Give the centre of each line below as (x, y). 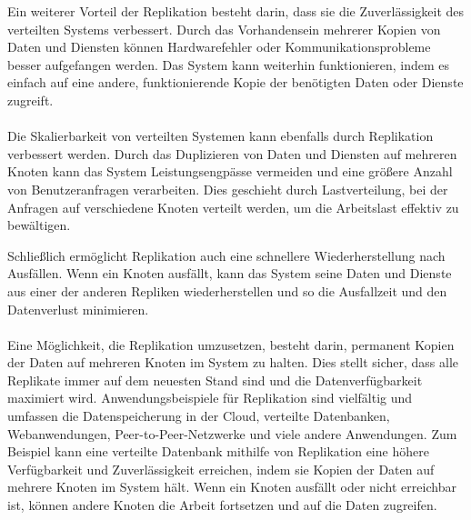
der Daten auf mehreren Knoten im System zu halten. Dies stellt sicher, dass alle (233, 362)
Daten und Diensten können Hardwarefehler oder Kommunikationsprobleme (219, 47)
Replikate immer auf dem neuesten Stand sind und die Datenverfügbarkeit (215, 380)
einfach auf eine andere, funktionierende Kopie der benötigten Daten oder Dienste (235, 82)
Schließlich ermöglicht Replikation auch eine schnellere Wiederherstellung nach (226, 255)
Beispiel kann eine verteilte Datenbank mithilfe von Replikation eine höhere (218, 451)
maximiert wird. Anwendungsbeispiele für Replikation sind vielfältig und (210, 398)
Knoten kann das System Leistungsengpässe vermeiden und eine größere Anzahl (230, 171)
